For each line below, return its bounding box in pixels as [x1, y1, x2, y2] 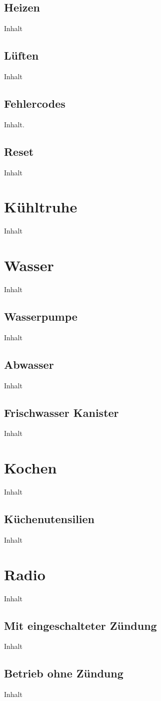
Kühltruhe [4, 196, 77, 217]
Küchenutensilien [4, 511, 95, 527]
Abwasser [4, 356, 54, 372]
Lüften [4, 48, 39, 63]
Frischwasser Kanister [4, 404, 119, 420]
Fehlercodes [4, 95, 65, 111]
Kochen [4, 457, 57, 478]
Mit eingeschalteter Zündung [4, 617, 157, 633]
